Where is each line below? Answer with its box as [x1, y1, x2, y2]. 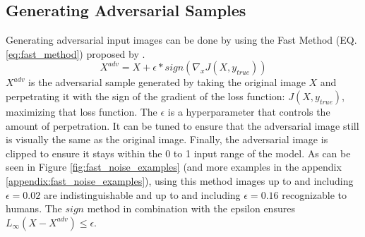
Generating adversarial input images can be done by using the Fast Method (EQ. [6, 32, 357, 47]
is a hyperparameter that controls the [167, 104, 330, 119]
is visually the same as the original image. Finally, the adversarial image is [6, 132, 328, 147]
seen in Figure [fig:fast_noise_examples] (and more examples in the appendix [6, 159, 342, 174]
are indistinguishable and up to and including [43, 187, 241, 202]
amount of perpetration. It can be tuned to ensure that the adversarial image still [6, 118, 359, 133]
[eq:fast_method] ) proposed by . [6, 46, 145, 61]
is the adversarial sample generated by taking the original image [28, 75, 306, 90]
